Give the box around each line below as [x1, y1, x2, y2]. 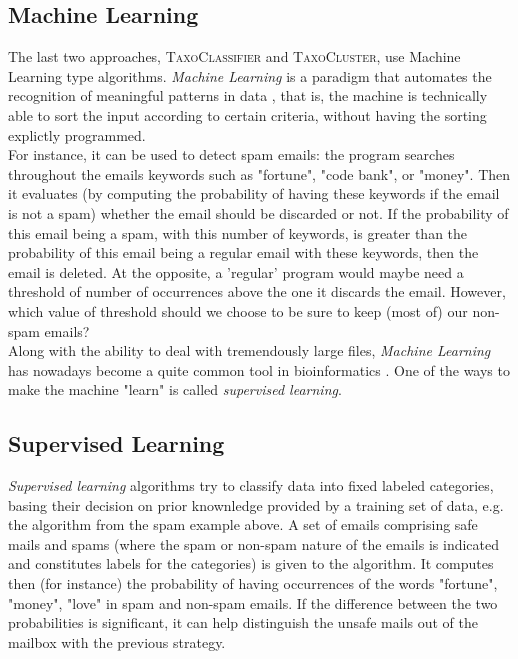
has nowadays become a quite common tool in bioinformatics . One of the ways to [8, 359, 510, 380]
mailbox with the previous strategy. [8, 631, 226, 652]
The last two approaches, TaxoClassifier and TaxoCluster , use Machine [8, 46, 461, 67]
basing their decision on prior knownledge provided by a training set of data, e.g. [8, 494, 504, 515]
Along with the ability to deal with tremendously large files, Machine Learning [8, 340, 491, 361]
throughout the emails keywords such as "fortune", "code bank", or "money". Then [8, 163, 511, 184]
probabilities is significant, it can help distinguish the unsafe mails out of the [8, 612, 479, 633]
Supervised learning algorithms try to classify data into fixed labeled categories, [8, 475, 494, 496]
